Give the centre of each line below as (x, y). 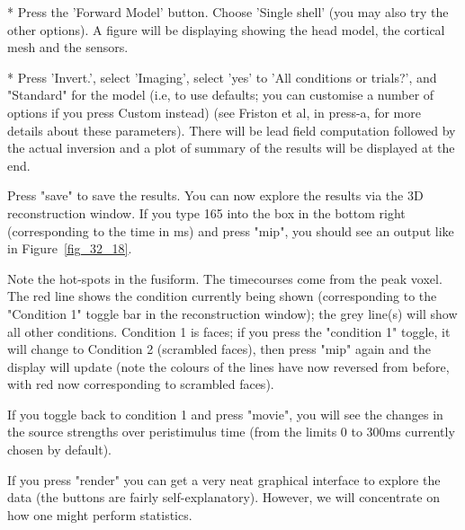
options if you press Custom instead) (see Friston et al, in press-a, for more (214, 112)
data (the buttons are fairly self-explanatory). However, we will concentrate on (224, 497)
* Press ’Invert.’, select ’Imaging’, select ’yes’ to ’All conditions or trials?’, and (222, 77)
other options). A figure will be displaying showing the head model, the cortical (226, 29)
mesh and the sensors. (68, 47)
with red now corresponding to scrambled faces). (141, 384)
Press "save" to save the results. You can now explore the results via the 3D (215, 195)
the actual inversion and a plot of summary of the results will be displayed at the (231, 148)
